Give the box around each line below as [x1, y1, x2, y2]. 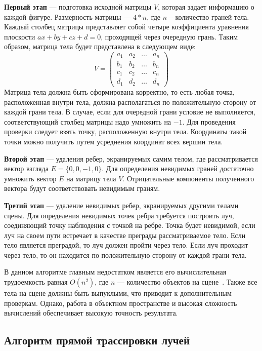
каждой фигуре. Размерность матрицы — [4, 11, 131, 22]
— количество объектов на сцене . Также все [117, 277, 257, 287]
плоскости [4, 31, 35, 42]
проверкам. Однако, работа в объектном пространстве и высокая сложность [4, 297, 237, 308]
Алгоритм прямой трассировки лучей [4, 332, 190, 348]
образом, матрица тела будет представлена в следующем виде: [4, 41, 196, 52]
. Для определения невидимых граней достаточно [102, 163, 254, 174]
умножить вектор [4, 173, 57, 183]
